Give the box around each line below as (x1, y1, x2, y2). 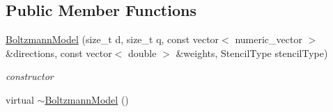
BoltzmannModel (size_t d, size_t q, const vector (6, 32, 219, 47)
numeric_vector (235, 32, 302, 47)
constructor (6, 69, 54, 83)
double (127, 45, 157, 60)
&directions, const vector (6, 45, 112, 60)
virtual (6, 92, 34, 106)
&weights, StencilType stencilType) (176, 45, 328, 60)
